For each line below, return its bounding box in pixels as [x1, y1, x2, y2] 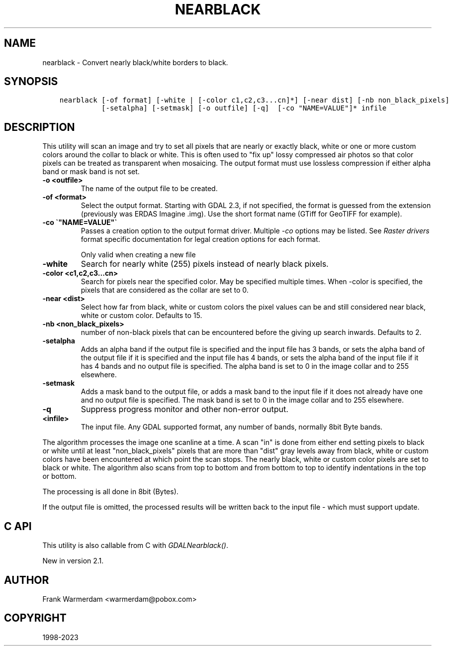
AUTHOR [4, 573, 49, 586]
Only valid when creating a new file [81, 250, 196, 259]
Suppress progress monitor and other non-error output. [81, 404, 288, 415]
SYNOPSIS [4, 75, 58, 88]
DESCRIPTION [4, 120, 75, 133]
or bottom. [42, 472, 77, 481]
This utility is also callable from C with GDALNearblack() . [42, 541, 228, 550]
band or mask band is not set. [42, 167, 140, 176]
